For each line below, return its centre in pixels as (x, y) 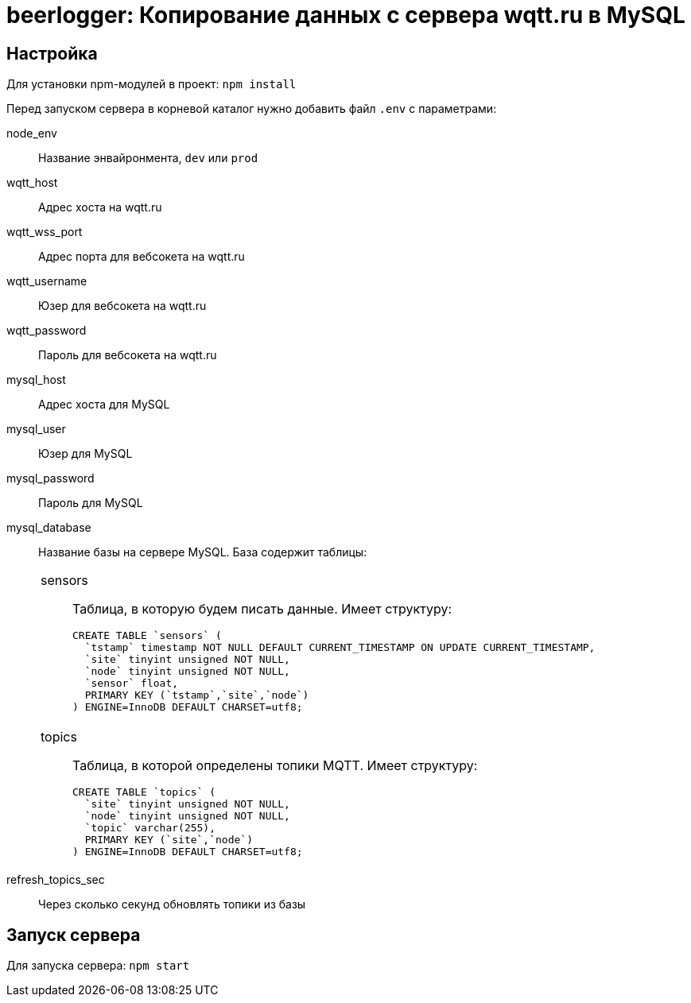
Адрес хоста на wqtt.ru (100, 207)
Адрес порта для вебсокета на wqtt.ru (142, 257)
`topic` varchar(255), (150, 828)
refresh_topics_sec (56, 880)
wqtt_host (32, 183)
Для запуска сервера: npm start (98, 966)
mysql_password (50, 478)
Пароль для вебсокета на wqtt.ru (128, 355)
